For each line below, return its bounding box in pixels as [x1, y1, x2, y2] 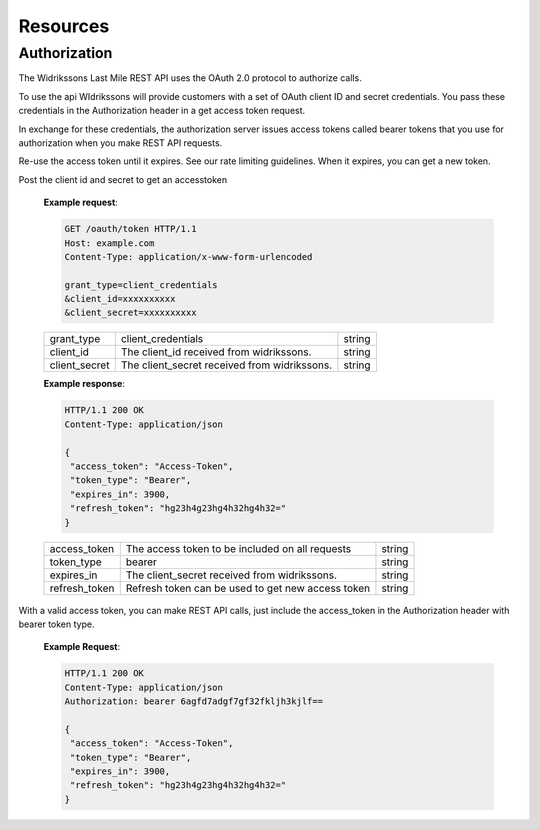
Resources [18, 15, 110, 37]
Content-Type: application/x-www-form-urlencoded [64, 251, 313, 262]
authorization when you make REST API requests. [18, 136, 223, 149]
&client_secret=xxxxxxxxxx [64, 307, 197, 319]
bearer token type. [18, 618, 95, 630]
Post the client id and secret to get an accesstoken [18, 173, 228, 185]
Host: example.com [64, 237, 155, 249]
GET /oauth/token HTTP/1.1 [64, 223, 197, 235]
